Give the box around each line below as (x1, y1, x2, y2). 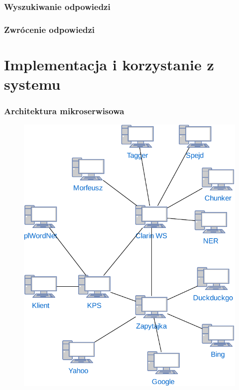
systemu (4, 74, 61, 94)
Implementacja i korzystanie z (4, 54, 214, 74)
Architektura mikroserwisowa (4, 105, 124, 117)
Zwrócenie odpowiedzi (4, 23, 95, 35)
